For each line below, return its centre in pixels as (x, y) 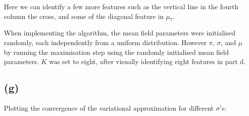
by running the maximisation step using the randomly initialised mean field (116, 52)
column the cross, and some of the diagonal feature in (84, 16)
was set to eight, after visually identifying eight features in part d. (147, 61)
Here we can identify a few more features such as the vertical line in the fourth (121, 6)
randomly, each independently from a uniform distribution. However (105, 42)
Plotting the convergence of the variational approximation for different (109, 108)
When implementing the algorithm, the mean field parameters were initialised (120, 33)
